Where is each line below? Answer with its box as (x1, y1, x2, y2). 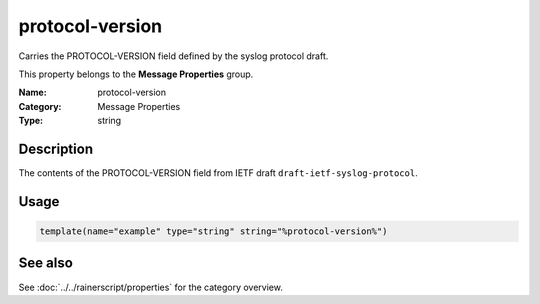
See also (18, 255, 74, 272)
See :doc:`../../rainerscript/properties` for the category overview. (18, 281, 284, 293)
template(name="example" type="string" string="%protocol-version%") (39, 226, 388, 237)
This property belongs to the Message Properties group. (18, 68, 254, 80)
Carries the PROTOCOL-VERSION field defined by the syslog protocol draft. (18, 50, 329, 62)
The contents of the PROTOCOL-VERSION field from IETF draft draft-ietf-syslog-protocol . (18, 167, 419, 179)
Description (18, 140, 94, 157)
